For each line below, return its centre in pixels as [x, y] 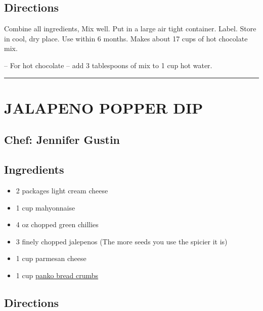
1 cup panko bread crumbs [57, 275]
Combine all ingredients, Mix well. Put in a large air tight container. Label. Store [130, 29]
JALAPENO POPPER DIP [104, 107]
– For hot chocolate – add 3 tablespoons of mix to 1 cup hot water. [108, 65]
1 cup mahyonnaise [46, 207]
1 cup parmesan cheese [51, 258]
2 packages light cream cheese [62, 190]
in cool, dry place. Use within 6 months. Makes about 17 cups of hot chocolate [126, 38]
